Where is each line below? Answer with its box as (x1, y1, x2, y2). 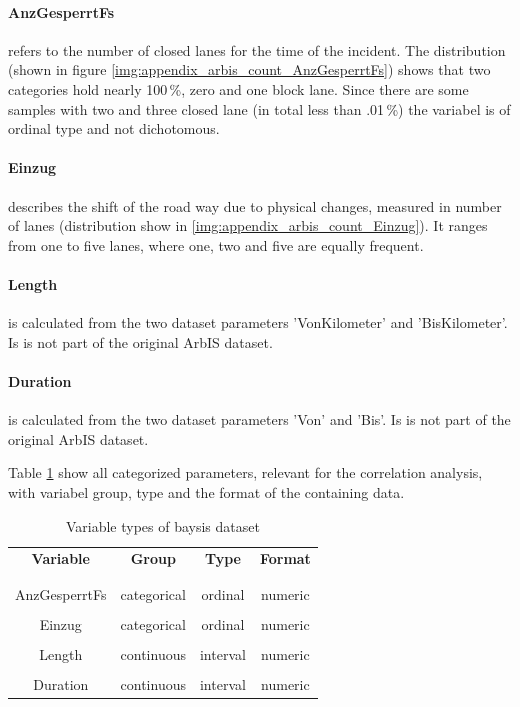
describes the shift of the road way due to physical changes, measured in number (8, 195, 502, 216)
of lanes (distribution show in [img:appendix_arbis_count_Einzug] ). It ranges (8, 215, 488, 236)
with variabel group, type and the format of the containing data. (8, 481, 405, 502)
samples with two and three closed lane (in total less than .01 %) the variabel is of (8, 98, 511, 119)
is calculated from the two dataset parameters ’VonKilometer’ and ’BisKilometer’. (8, 312, 508, 333)
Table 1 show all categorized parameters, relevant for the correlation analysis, (8, 462, 483, 483)
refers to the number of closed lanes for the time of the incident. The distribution (8, 39, 506, 60)
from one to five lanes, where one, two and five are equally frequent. (8, 234, 424, 255)
